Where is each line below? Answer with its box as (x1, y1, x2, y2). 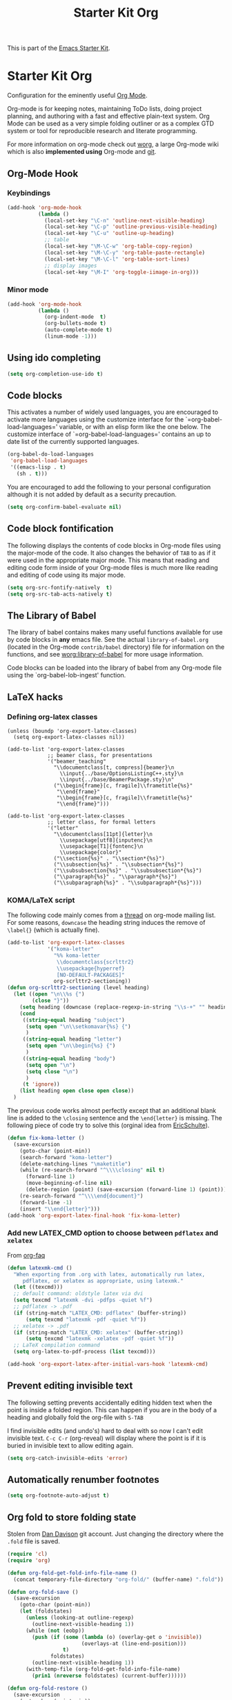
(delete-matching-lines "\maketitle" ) (19, 1160, 131, 1168)
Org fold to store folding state (7, 1511, 137, 1523)
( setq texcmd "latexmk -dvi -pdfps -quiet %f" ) (13, 1296, 153, 1304)
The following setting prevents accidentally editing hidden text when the (7, 1398, 213, 1407)
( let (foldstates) (19, 1608, 72, 1615)
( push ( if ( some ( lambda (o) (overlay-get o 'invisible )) (32, 1633, 202, 1640)
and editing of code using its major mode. (7, 571, 126, 579)
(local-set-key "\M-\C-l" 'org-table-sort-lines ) (43, 255, 190, 263)
